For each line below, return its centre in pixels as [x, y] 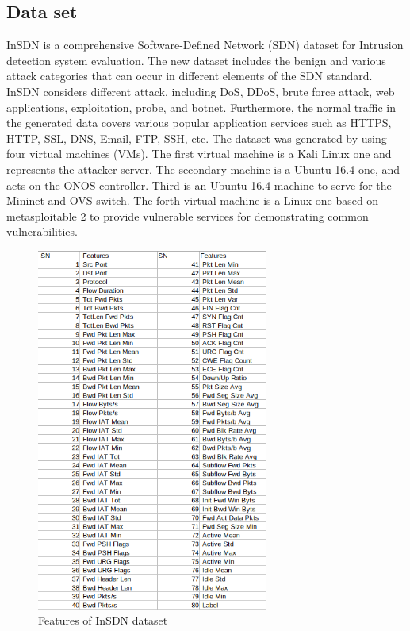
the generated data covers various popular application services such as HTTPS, [199, 123]
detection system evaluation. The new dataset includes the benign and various [196, 60]
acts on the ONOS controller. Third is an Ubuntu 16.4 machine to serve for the [199, 185]
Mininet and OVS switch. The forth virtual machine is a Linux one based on [193, 200]
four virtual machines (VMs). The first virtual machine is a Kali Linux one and [199, 154]
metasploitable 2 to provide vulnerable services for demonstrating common [188, 215]
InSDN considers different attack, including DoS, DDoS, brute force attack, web [201, 91]
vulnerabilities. [42, 231]
